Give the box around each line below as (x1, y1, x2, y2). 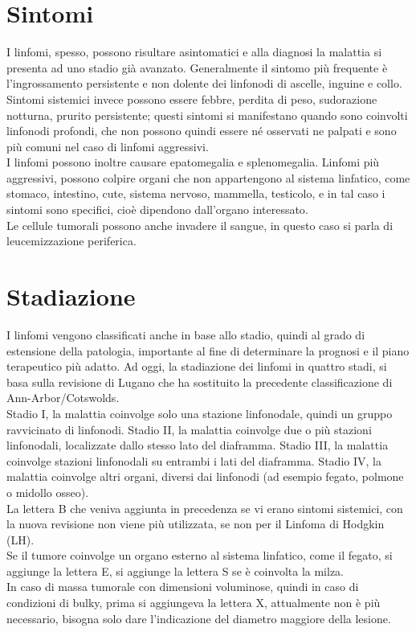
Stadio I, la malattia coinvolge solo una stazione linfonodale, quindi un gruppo (6, 404, 393, 421)
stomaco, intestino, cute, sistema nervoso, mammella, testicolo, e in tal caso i (6, 185, 385, 202)
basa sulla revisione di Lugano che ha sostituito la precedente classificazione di (6, 373, 393, 390)
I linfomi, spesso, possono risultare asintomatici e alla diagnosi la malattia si (6, 43, 382, 60)
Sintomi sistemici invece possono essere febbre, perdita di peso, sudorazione (6, 90, 377, 107)
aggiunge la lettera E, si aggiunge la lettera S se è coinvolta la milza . (6, 562, 345, 579)
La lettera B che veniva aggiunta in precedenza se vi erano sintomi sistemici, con (6, 499, 403, 516)
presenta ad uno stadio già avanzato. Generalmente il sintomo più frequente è (6, 59, 388, 76)
